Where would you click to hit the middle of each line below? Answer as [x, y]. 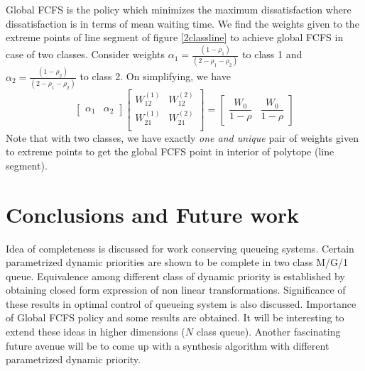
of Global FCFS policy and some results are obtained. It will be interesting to [175, 317]
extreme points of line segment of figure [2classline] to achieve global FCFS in [175, 37]
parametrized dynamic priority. [73, 359]
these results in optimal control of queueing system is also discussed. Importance [181, 303]
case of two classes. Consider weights [86, 54]
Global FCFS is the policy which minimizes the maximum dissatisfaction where [179, 9]
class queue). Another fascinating [268, 332]
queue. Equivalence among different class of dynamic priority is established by [175, 276]
